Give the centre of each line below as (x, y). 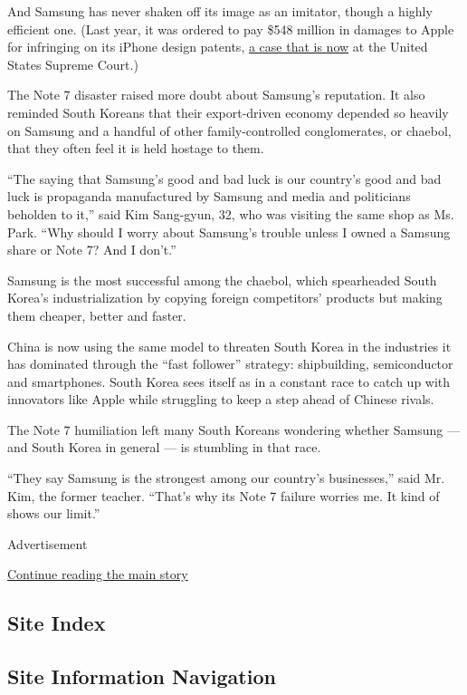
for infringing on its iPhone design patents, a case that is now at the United (218, 47)
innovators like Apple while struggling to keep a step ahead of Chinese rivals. (221, 399)
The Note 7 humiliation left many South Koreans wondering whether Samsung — (234, 429)
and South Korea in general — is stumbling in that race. (164, 447)
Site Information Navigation (142, 676)
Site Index (57, 623)
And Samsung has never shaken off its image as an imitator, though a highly (220, 11)
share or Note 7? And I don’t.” (92, 250)
